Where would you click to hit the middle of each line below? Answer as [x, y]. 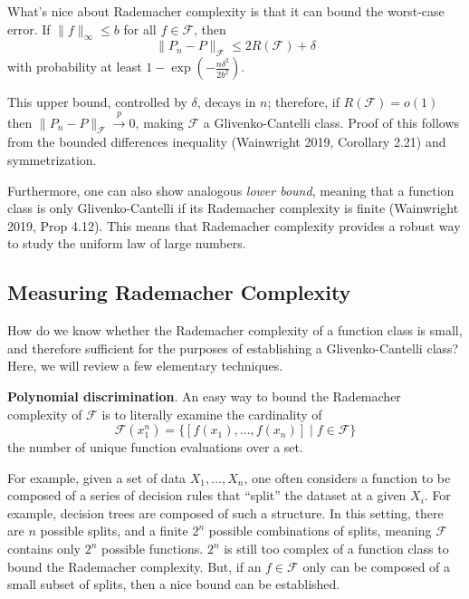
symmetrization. [52, 159]
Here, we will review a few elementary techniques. [145, 366]
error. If [29, 29]
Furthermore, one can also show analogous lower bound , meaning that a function [231, 190]
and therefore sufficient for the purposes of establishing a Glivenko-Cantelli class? [233, 348]
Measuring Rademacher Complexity [179, 292]
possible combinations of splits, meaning [320, 531]
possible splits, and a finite [114, 531]
